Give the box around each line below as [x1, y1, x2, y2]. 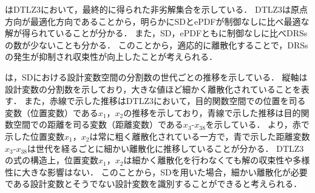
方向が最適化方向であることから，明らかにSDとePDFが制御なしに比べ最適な [5, 15, 310, 27]
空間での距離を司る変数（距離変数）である [13, 118, 183, 131]
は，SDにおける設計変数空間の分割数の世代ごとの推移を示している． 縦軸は [5, 70, 308, 83]
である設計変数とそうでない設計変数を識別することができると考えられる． [5, 177, 302, 190]
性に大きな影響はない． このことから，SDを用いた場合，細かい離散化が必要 [5, 165, 308, 178]
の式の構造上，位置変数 [5, 154, 98, 166]
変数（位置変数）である [5, 106, 98, 119]
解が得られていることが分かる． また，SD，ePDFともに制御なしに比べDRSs [5, 27, 308, 39]
